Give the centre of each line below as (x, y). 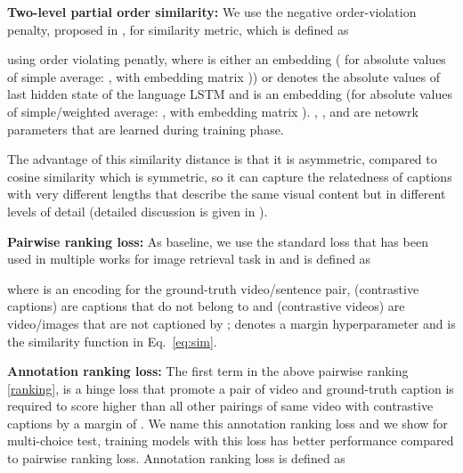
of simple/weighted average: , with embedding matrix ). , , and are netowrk (213, 111)
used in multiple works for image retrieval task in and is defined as (189, 259)
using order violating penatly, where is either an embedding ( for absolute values (227, 59)
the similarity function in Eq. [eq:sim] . (112, 341)
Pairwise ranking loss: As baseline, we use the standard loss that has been (218, 241)
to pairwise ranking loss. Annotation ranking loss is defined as (176, 458)
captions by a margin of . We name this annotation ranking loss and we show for (227, 423)
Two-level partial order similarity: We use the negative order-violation (212, 12)
